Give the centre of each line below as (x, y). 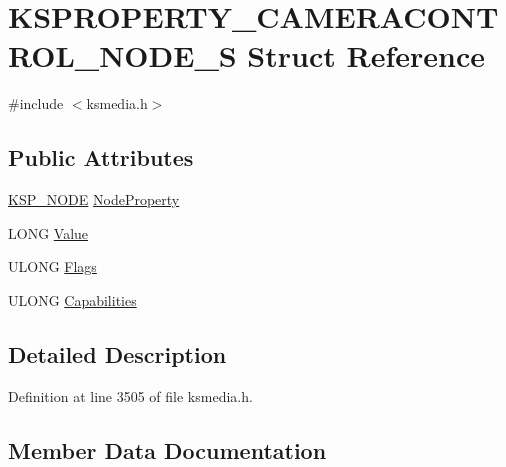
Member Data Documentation (167, 449)
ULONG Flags (52, 266)
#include (36, 103)
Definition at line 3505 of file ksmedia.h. (130, 395)
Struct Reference (366, 55)
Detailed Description (117, 353)
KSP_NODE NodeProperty (94, 199)
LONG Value (48, 232)
